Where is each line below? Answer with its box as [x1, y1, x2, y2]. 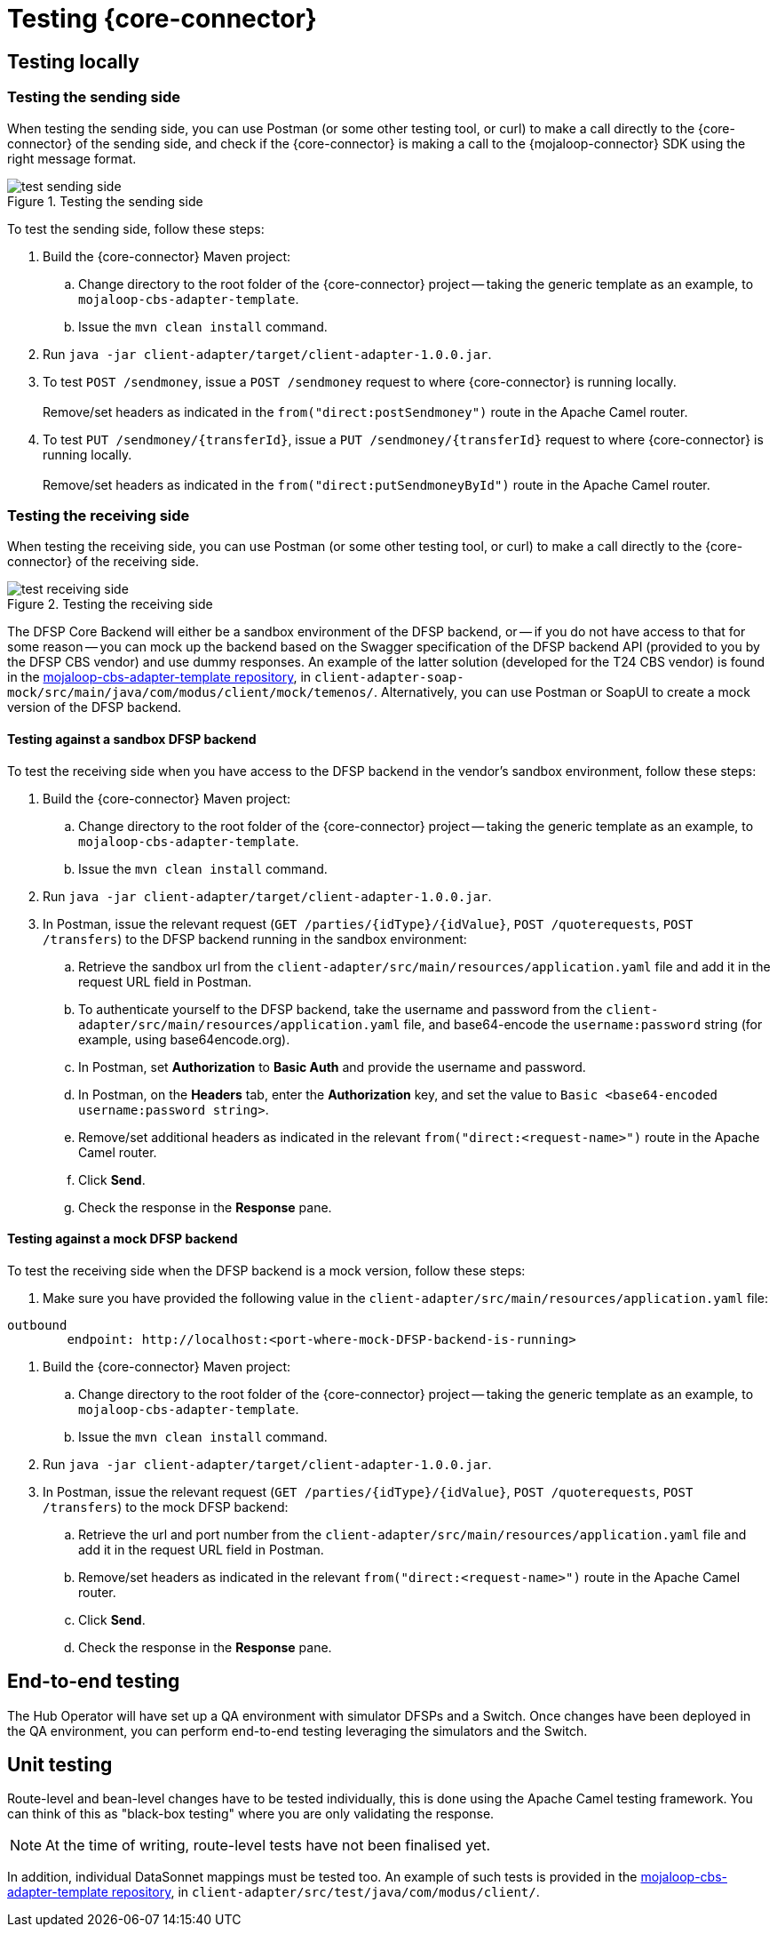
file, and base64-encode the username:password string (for [403, 1016, 763, 1032]
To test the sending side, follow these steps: [7, 220, 265, 236]
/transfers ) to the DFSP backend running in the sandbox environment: [43, 931, 467, 947]
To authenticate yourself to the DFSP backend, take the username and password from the [78, 1001, 603, 1017]
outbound [7, 1317, 67, 1332]
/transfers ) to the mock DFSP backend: [43, 1498, 289, 1514]
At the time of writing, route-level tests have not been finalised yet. [45, 1836, 491, 1855]
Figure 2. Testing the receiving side [7, 596, 213, 612]
